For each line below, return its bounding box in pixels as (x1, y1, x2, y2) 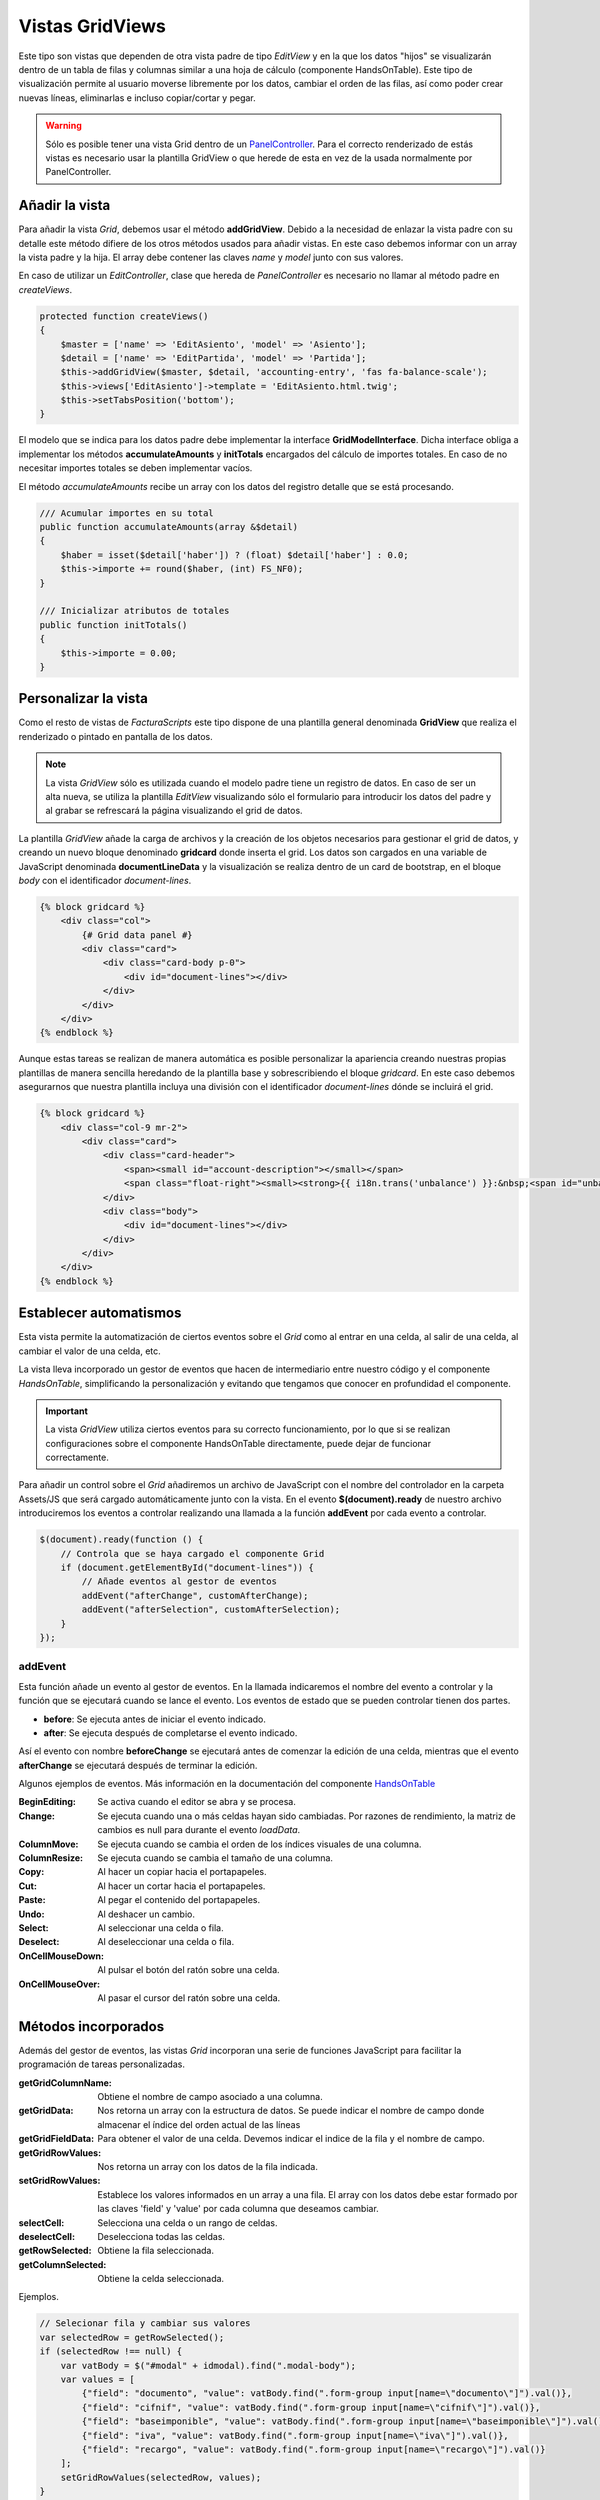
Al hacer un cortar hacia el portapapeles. (97, 1880, 266, 1892)
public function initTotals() (39, 619, 188, 630)
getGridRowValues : (18, 2146, 102, 2159)
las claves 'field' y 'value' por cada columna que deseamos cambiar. (97, 2203, 379, 2215)
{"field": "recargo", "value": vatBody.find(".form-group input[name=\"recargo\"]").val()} (81, 2443, 546, 2455)
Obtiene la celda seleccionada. (97, 2273, 225, 2285)
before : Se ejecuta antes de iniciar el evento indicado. (43, 1713, 267, 1725)
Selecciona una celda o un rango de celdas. (97, 2216, 279, 2229)
